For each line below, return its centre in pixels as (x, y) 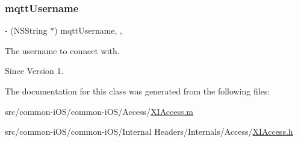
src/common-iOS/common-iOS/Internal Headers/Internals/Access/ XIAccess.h (149, 131)
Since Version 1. (34, 71)
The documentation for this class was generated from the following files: (138, 91)
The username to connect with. (62, 50)
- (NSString (26, 30)
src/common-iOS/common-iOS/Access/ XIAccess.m (99, 111)
